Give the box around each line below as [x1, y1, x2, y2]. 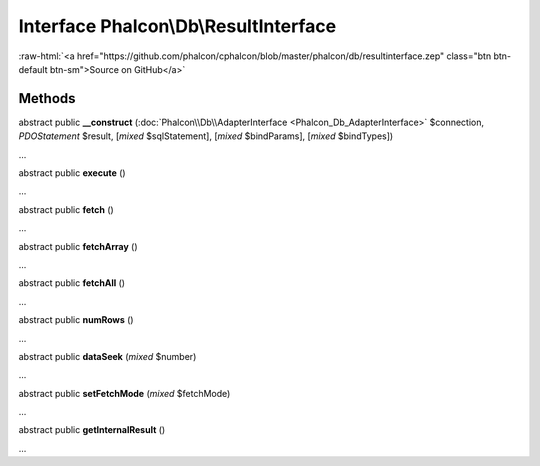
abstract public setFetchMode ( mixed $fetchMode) [18, 387, 231, 399]
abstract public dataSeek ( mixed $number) [18, 350, 197, 362]
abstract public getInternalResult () [18, 424, 166, 436]
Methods [18, 90, 76, 107]
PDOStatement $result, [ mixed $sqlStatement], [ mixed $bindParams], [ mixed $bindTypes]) [18, 130, 394, 142]
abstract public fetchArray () [18, 240, 138, 252]
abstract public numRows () [18, 314, 134, 326]
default [18, 63, 49, 75]
